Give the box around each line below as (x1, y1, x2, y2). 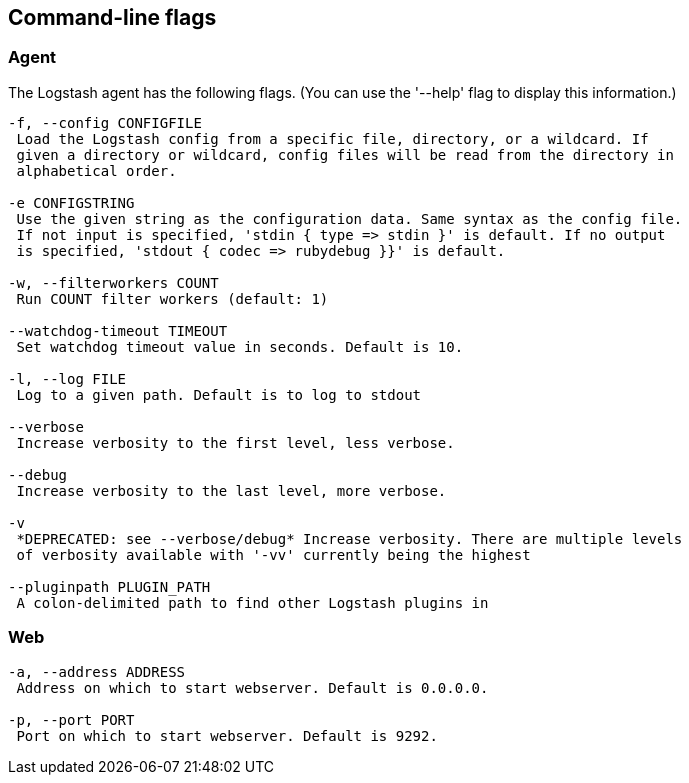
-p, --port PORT (8, 711, 135, 728)
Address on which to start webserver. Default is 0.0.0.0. (16, 679, 489, 696)
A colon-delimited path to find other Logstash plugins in (16, 594, 489, 611)
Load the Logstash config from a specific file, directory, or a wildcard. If (16, 130, 649, 147)
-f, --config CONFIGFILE (8, 114, 202, 131)
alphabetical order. (16, 162, 177, 179)
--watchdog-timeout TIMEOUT (8, 322, 228, 339)
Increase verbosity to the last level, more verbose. (16, 482, 447, 499)
